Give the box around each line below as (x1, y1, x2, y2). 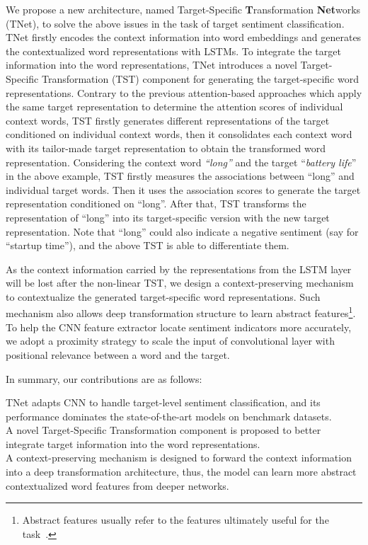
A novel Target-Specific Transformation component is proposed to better (6, 423, 321, 437)
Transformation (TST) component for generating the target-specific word (41, 71, 359, 86)
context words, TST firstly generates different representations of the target (6, 113, 330, 127)
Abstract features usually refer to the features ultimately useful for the (22, 512, 329, 527)
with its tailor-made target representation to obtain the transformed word (6, 140, 326, 155)
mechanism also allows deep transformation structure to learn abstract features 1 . (6, 304, 356, 321)
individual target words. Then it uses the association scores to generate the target (6, 182, 361, 197)
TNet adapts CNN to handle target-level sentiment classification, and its (6, 395, 321, 410)
